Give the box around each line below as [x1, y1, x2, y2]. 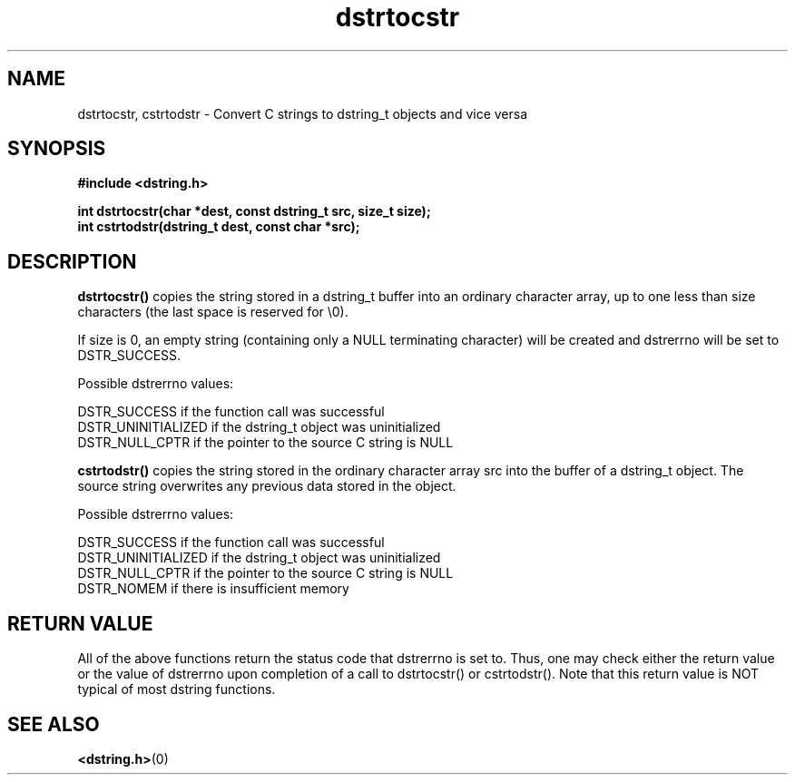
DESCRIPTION [7, 249, 137, 273]
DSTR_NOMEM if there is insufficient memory [77, 581, 349, 597]
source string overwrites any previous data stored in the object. [77, 478, 456, 494]
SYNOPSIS [7, 137, 106, 161]
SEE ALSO [7, 712, 100, 736]
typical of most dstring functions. [77, 681, 276, 698]
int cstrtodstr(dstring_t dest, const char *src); [77, 219, 360, 235]
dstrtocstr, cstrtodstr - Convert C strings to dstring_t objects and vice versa [77, 105, 528, 122]
